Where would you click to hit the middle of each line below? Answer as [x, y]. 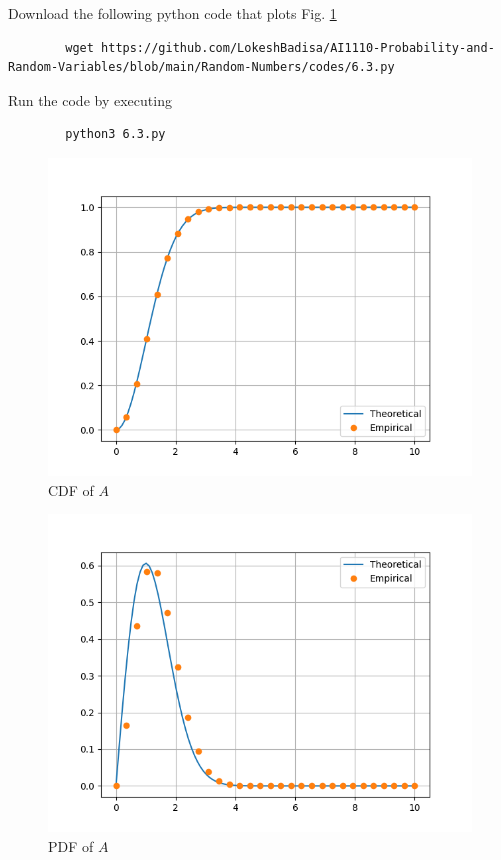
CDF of [71, 489]
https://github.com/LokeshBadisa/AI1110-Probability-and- [298, 47]
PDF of [71, 845]
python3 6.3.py [115, 134]
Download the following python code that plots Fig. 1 [172, 13]
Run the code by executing [90, 99]
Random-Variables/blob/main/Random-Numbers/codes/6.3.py [201, 67]
